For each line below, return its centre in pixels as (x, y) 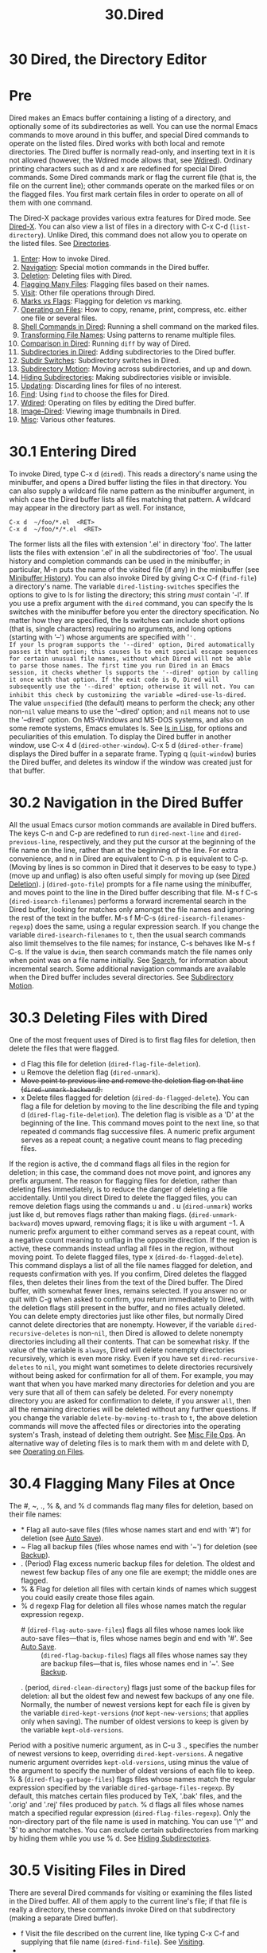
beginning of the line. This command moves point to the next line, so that (140, 1123)
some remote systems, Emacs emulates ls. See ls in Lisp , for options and (128, 728)
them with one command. (51, 203)
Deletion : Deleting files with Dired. (76, 276)
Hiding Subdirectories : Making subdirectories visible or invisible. (126, 378)
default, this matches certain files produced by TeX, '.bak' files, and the (126, 1796)
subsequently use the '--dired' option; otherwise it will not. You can (132, 687)
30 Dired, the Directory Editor (108, 59)
